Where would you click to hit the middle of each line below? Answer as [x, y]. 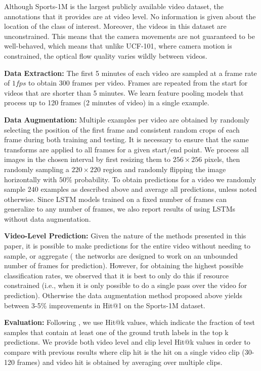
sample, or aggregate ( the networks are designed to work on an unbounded [121, 255]
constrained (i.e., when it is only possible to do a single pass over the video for [126, 285]
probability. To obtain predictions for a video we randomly [165, 179]
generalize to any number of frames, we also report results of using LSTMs [120, 209]
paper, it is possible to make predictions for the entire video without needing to [127, 246]
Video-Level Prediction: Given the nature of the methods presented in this [125, 236]
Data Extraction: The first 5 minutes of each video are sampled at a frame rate [130, 73]
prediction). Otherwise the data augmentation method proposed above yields [123, 295]
